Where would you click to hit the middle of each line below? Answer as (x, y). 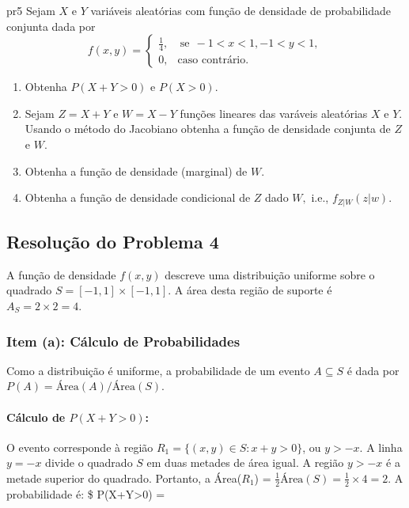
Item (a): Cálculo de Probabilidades (123, 341)
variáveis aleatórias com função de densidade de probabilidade (241, 10)
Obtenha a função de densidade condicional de (138, 197)
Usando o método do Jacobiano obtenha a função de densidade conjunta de (208, 129)
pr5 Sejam (31, 10)
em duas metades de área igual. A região (245, 463)
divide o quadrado (89, 463)
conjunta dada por (51, 26)
